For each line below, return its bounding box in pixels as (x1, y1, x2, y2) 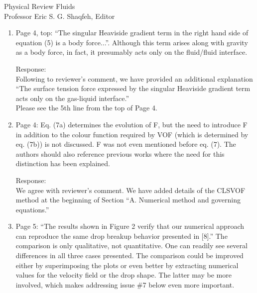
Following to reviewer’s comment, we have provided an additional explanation (15, 73, 253, 84)
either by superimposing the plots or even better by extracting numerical (15, 260, 239, 270)
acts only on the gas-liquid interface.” (15, 93, 129, 103)
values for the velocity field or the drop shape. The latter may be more (15, 270, 232, 280)
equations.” (15, 204, 49, 214)
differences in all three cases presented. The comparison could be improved (15, 250, 244, 261)
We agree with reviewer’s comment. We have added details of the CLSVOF (15, 185, 246, 195)
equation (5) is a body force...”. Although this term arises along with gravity (15, 37, 248, 47)
